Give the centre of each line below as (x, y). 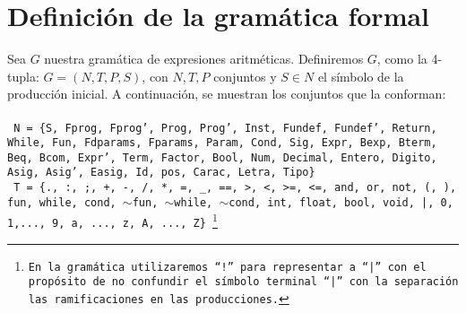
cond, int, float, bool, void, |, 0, (341, 202)
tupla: (23, 76)
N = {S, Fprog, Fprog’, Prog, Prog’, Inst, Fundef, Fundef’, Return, (225, 128)
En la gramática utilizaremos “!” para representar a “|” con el (227, 267)
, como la (402, 59)
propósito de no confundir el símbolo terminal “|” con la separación (243, 282)
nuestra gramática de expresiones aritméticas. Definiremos (204, 59)
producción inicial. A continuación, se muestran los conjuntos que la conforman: (227, 94)
